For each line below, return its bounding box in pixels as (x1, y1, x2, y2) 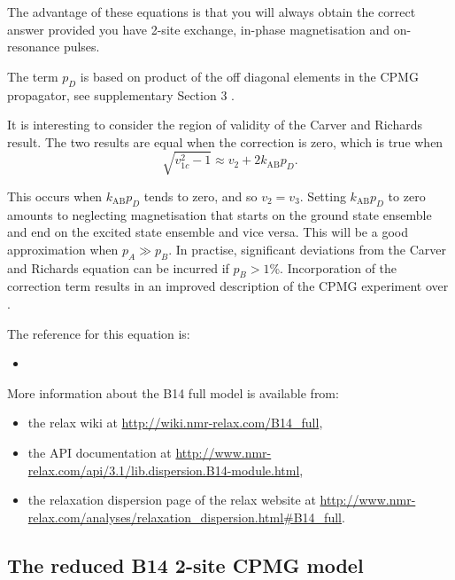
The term (7, 67, 58, 85)
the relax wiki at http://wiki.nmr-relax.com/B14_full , (27, 413, 323, 432)
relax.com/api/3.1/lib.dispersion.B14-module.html (27, 460, 300, 479)
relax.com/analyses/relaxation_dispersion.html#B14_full (27, 507, 342, 526)
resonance (7, 37, 60, 56)
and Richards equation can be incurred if (7, 258, 229, 277)
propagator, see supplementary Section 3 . (7, 85, 235, 104)
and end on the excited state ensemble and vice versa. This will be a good (7, 223, 408, 241)
